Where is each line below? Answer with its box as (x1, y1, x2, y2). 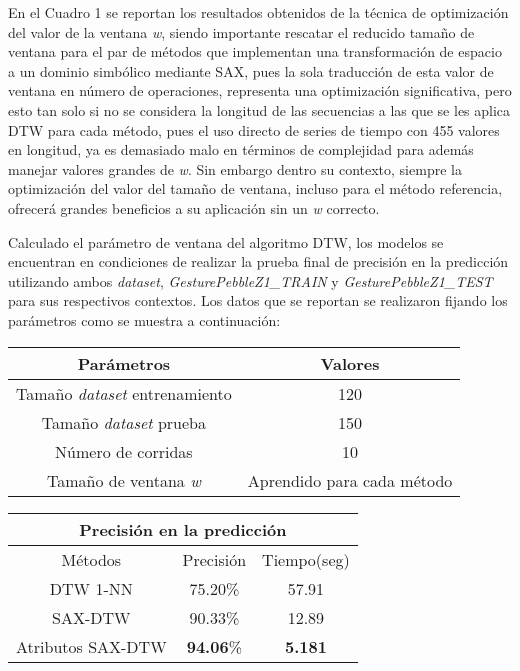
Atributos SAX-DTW (16, 634, 167, 658)
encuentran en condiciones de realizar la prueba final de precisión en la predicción (8, 251, 509, 272)
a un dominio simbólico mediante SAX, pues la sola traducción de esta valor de (8, 60, 494, 81)
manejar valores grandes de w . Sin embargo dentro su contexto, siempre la (8, 158, 462, 179)
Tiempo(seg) (262, 547, 350, 571)
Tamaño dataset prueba (41, 410, 207, 434)
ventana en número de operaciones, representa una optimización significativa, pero (8, 80, 512, 101)
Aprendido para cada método (247, 468, 453, 492)
